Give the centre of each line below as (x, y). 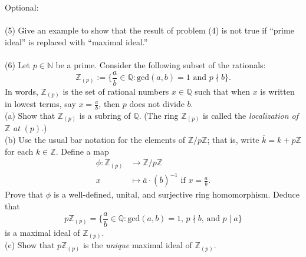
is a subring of (105, 115)
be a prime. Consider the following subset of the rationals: (161, 64)
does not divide (157, 104)
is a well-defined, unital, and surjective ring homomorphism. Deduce (176, 194)
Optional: (22, 7)
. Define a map (82, 151)
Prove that (24, 194)
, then (109, 104)
